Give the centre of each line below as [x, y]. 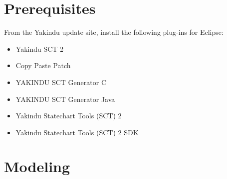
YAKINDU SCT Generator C [61, 82]
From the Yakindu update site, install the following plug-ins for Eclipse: [114, 32]
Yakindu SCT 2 [40, 48]
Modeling [37, 166]
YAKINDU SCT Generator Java [65, 99]
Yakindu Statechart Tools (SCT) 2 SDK [77, 132]
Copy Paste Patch [43, 65]
